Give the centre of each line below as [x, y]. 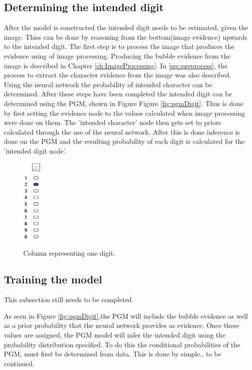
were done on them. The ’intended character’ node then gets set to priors [113, 122]
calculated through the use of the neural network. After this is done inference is [122, 131]
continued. [19, 363]
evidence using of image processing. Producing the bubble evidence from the [117, 55]
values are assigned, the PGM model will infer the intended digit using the [115, 335]
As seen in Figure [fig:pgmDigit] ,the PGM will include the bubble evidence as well [126, 316]
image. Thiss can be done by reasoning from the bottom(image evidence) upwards [126, 37]
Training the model [53, 279]
